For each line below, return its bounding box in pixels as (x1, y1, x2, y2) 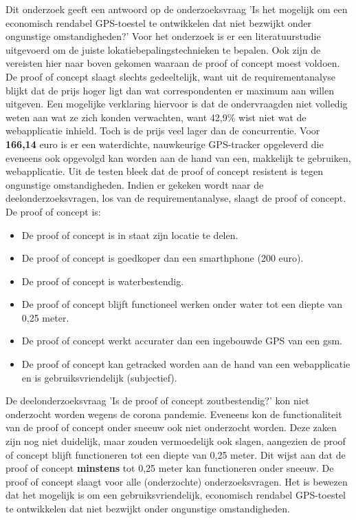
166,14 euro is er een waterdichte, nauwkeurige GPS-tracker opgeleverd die (5, 136, 324, 151)
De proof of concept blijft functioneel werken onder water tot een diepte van (21, 297, 343, 311)
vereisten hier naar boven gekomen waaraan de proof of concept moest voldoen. (5, 56, 340, 70)
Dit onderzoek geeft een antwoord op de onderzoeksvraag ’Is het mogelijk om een (5, 2, 348, 16)
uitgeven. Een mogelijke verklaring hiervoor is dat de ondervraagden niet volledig (5, 96, 348, 111)
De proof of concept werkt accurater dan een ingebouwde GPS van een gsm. (21, 333, 342, 348)
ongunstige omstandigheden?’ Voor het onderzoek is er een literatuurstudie (5, 29, 321, 43)
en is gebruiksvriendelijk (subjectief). (21, 370, 177, 384)
